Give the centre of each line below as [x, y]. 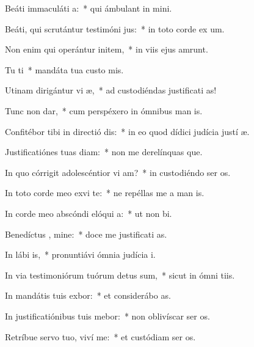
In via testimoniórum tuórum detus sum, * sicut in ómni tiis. [120, 275]
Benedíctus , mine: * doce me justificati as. [86, 234]
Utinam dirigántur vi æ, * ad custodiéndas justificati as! [111, 90]
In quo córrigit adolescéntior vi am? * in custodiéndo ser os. [118, 172]
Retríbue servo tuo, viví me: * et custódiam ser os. [100, 336]
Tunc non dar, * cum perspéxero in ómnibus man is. [104, 110]
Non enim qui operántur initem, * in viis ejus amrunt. [107, 49]
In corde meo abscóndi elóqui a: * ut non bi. [89, 213]
